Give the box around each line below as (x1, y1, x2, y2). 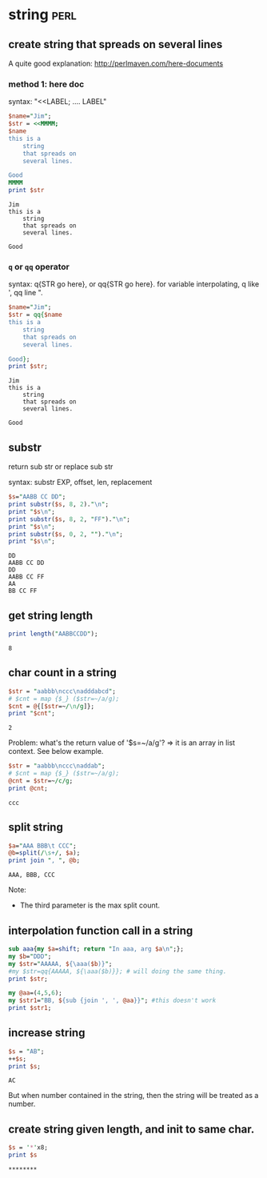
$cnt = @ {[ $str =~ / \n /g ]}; (8, 702, 94, 710)
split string (8, 820, 64, 834)
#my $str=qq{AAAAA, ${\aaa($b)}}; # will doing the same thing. (8, 967, 227, 976)
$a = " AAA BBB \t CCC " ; (8, 842, 78, 850)
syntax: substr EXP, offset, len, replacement (8, 478, 153, 487)
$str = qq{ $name (8, 311, 62, 319)
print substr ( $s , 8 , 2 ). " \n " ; (8, 500, 110, 509)
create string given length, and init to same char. (8, 1122, 255, 1136)
